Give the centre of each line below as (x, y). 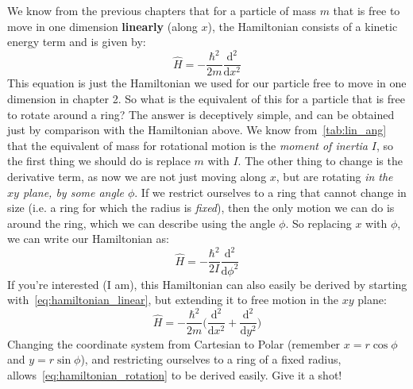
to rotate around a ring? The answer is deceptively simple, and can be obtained (201, 114)
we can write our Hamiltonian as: (88, 239)
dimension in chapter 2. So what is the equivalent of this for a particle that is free (206, 98)
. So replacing (318, 223)
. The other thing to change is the (320, 161)
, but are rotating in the (334, 176)
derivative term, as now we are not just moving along (137, 176)
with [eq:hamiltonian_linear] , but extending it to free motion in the (173, 300)
